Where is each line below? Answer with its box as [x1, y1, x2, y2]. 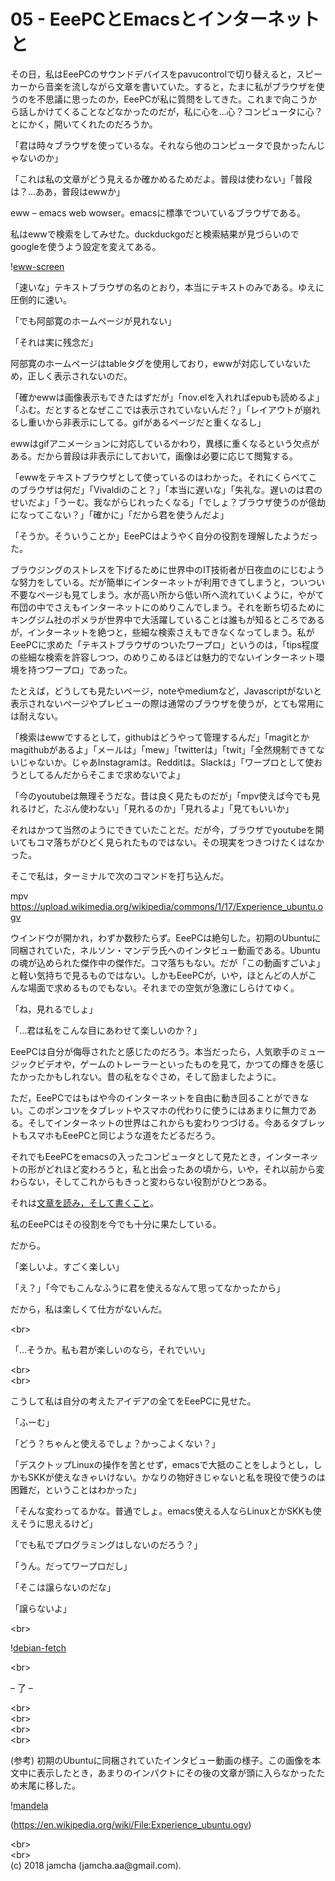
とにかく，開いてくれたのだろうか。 [10, 118, 158, 130]
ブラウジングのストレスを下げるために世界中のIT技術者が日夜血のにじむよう [10, 563, 325, 575]
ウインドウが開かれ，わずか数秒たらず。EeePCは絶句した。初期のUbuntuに [10, 931, 322, 944]
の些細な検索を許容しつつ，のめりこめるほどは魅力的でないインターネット [10, 651, 317, 663]
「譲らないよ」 [10, 1602, 72, 1614]
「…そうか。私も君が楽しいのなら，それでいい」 [10, 1343, 210, 1355]
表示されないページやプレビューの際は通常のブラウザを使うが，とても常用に [10, 697, 325, 709]
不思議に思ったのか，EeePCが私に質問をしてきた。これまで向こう [36, 93, 309, 105]
